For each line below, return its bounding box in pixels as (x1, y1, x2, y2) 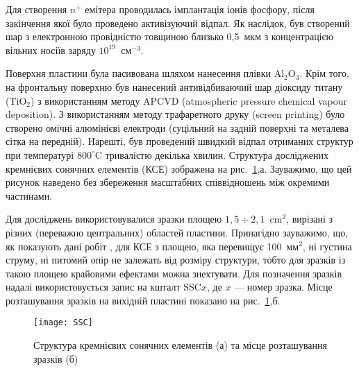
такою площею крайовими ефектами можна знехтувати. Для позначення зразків (6, 266, 342, 280)
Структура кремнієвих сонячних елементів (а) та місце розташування (33, 338, 327, 352)
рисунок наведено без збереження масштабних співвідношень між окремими (6, 175, 330, 189)
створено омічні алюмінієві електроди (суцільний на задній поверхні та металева (6, 120, 349, 135)
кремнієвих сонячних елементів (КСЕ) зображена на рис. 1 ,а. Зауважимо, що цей (6, 161, 352, 175)
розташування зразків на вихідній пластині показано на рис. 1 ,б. (6, 293, 281, 307)
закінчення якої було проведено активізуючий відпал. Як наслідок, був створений (6, 15, 350, 30)
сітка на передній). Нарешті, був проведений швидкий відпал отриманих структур (6, 134, 353, 148)
